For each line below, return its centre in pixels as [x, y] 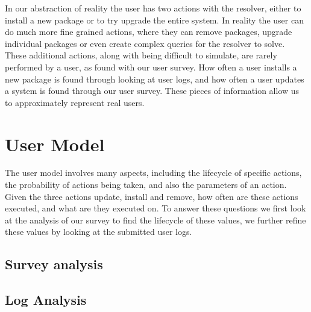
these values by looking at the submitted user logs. [99, 232]
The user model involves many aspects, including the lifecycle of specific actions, [153, 173]
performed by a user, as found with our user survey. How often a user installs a [151, 67]
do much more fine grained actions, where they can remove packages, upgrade [149, 32]
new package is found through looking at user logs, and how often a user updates [155, 79]
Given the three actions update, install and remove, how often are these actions [152, 196]
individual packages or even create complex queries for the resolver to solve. [145, 43]
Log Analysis [46, 300]
